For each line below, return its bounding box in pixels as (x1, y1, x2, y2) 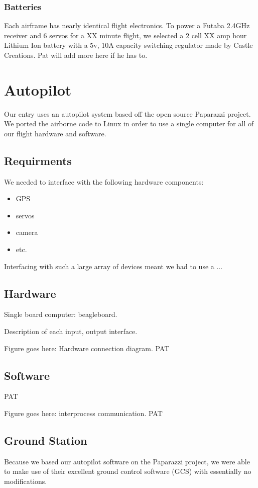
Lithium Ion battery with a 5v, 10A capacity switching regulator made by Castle (4, 40, 253, 50)
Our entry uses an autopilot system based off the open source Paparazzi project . (4, 108, 251, 119)
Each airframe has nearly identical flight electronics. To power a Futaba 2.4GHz (4, 20, 250, 31)
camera (16, 227, 38, 237)
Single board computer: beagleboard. (4, 309, 117, 319)
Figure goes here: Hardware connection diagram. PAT (4, 343, 170, 353)
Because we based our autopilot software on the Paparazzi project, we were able (4, 456, 250, 466)
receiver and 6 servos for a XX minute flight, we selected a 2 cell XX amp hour (4, 30, 247, 40)
